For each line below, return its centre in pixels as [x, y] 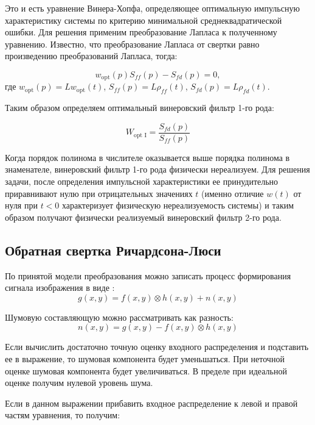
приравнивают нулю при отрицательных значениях [99, 193]
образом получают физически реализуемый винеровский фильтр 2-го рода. [143, 217]
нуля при [21, 205]
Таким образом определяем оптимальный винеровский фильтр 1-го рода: [140, 108]
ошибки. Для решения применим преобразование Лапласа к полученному [141, 32]
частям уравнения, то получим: [63, 415]
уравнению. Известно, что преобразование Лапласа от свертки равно [132, 44]
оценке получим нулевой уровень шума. [79, 383]
